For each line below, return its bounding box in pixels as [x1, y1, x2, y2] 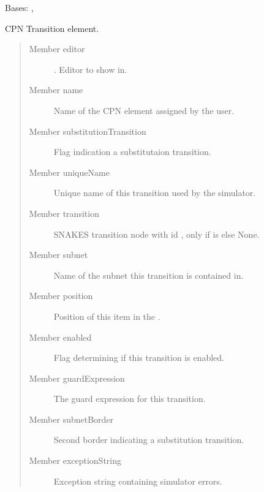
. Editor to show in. [53, 62, 127, 75]
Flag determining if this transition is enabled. [53, 351, 225, 364]
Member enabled [29, 330, 92, 343]
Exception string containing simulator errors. [53, 474, 222, 487]
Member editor [29, 42, 85, 55]
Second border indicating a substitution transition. [53, 433, 244, 446]
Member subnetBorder [29, 412, 114, 425]
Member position [29, 289, 93, 302]
